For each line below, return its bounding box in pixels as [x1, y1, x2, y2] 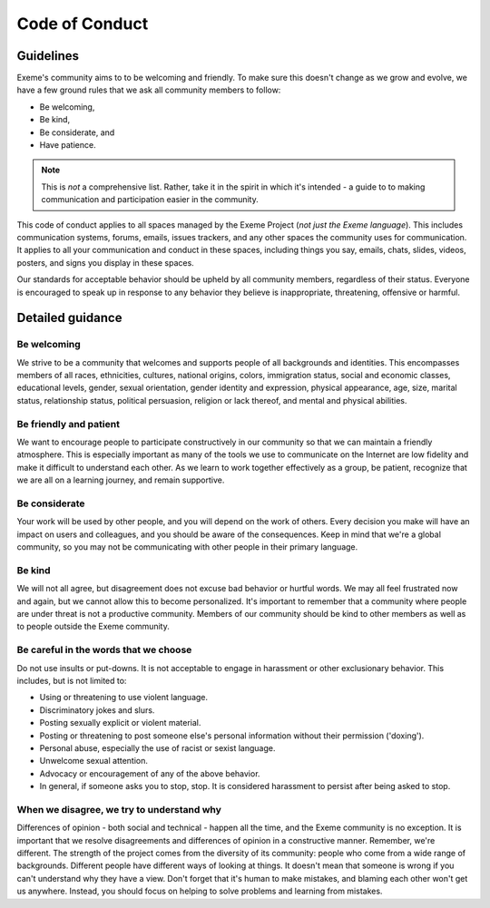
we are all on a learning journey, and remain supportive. [16, 474, 225, 485]
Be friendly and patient [16, 417, 120, 430]
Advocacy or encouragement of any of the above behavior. [39, 767, 260, 779]
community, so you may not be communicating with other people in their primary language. [16, 542, 358, 552]
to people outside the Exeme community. [16, 621, 170, 632]
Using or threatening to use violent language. [39, 692, 209, 703]
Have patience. [39, 140, 96, 151]
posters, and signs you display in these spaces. [16, 257, 194, 268]
